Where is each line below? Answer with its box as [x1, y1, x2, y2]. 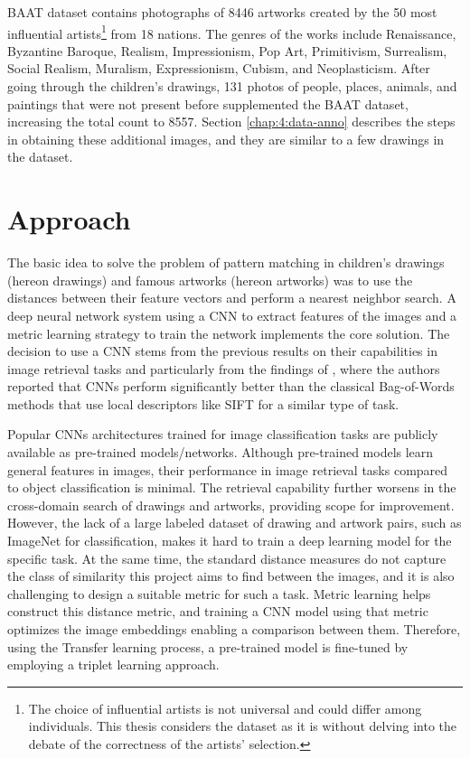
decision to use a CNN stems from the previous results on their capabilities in [7, 342, 437, 360]
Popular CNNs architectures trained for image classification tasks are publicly [7, 425, 438, 444]
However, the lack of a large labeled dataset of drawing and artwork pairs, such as [7, 513, 462, 532]
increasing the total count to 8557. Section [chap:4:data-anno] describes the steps [7, 112, 456, 131]
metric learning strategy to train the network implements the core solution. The [7, 323, 450, 342]
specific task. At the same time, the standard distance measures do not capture [7, 548, 446, 567]
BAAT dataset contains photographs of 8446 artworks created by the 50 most [7, 3, 437, 21]
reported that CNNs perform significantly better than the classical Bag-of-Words [7, 377, 455, 396]
